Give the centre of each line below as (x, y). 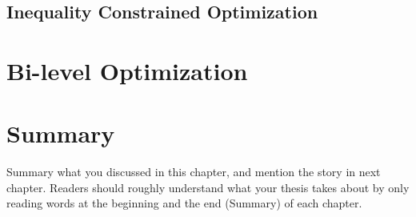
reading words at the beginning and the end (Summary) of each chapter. (184, 203)
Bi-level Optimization (127, 70)
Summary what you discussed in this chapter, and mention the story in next (194, 172)
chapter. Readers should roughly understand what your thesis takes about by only (208, 187)
